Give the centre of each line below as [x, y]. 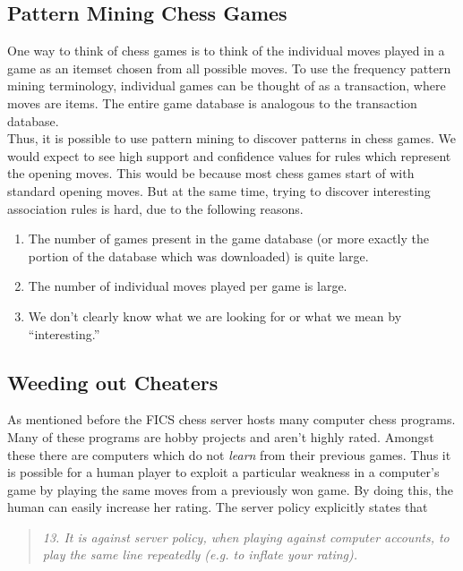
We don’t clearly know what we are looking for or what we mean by [215, 315]
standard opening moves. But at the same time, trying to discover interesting [219, 190]
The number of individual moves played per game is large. [188, 286]
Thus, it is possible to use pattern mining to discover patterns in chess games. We [231, 138]
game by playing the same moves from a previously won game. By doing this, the [230, 489]
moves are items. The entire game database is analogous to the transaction [212, 102]
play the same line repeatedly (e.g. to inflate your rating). [200, 554]
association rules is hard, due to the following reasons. [155, 208]
